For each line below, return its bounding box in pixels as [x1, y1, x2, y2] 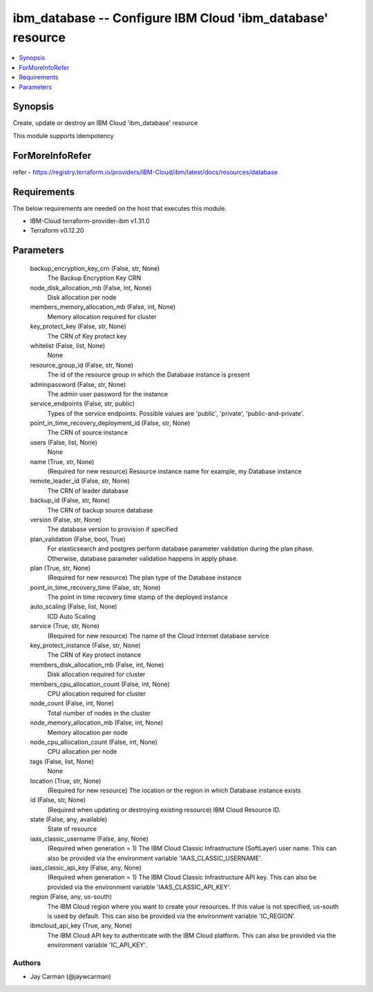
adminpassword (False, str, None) [30, 380, 126, 388]
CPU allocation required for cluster [47, 689, 146, 698]
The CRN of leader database [47, 486, 129, 495]
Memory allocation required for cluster [47, 312, 157, 321]
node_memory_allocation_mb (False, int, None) [30, 718, 164, 727]
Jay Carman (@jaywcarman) [30, 973, 112, 981]
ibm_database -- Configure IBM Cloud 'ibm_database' [12, 10, 329, 26]
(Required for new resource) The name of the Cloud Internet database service [47, 631, 269, 640]
